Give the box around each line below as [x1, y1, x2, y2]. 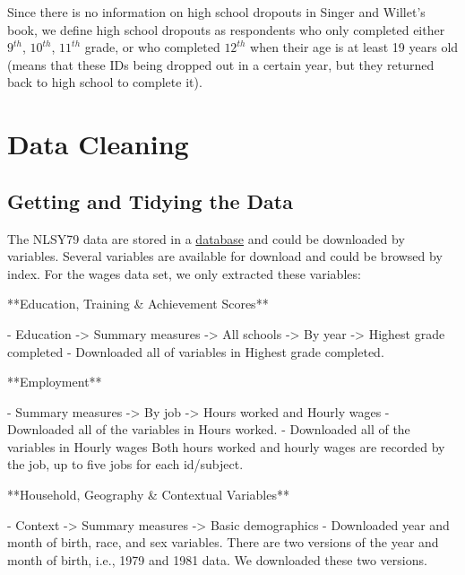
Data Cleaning [7, 126, 189, 162]
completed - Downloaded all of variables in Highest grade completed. [7, 342, 384, 361]
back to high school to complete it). [7, 73, 202, 91]
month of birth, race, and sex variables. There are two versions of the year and [7, 533, 439, 552]
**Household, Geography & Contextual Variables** [7, 485, 289, 504]
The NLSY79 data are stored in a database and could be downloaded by [7, 229, 405, 248]
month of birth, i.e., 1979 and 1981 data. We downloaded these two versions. [7, 550, 427, 569]
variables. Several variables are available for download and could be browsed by [7, 247, 443, 266]
